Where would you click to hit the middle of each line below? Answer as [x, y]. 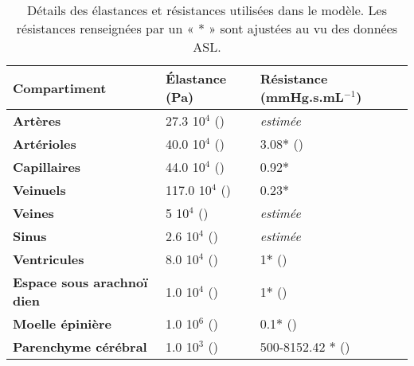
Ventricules [49, 259]
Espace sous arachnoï [80, 282]
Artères [37, 121]
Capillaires [47, 167]
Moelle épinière [62, 323]
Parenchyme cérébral [80, 347]
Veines [33, 213]
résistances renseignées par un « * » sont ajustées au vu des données [207, 28]
